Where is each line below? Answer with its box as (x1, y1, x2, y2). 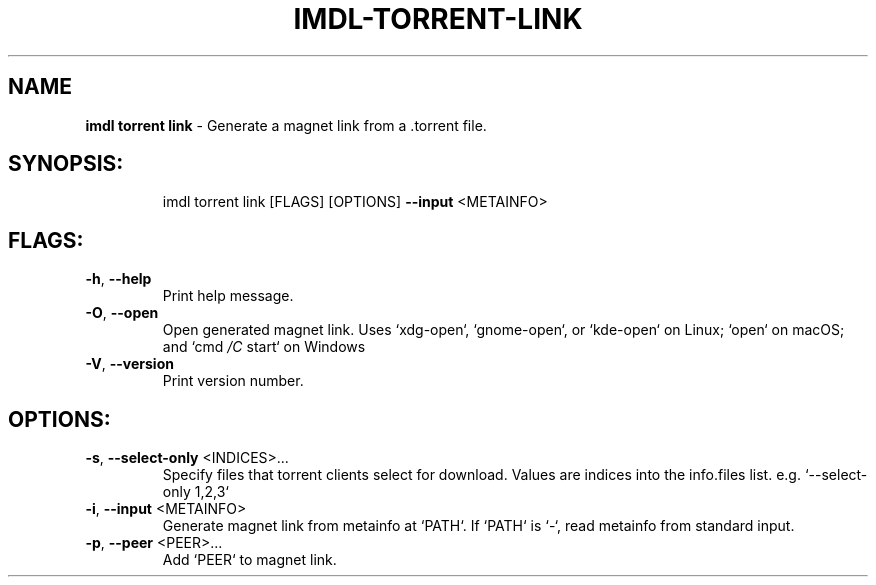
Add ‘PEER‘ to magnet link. (162, 551, 337, 569)
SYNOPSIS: (8, 151, 124, 177)
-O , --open (85, 304, 159, 322)
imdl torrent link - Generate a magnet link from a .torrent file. (85, 116, 487, 134)
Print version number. (162, 372, 304, 390)
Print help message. (162, 287, 294, 305)
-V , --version (85, 355, 174, 373)
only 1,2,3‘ (162, 483, 229, 501)
